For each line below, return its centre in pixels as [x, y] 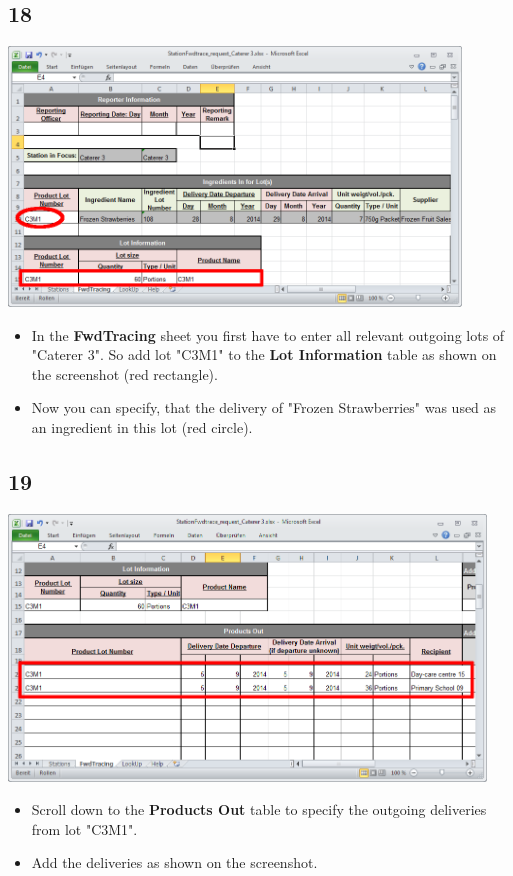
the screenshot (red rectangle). [124, 373]
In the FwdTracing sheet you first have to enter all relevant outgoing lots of [268, 334]
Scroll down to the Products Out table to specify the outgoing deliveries [259, 809]
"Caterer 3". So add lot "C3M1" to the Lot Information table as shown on [264, 354]
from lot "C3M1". [84, 828]
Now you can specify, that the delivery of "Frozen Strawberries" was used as [264, 407]
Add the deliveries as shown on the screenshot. [174, 862]
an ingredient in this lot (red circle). [142, 426]
